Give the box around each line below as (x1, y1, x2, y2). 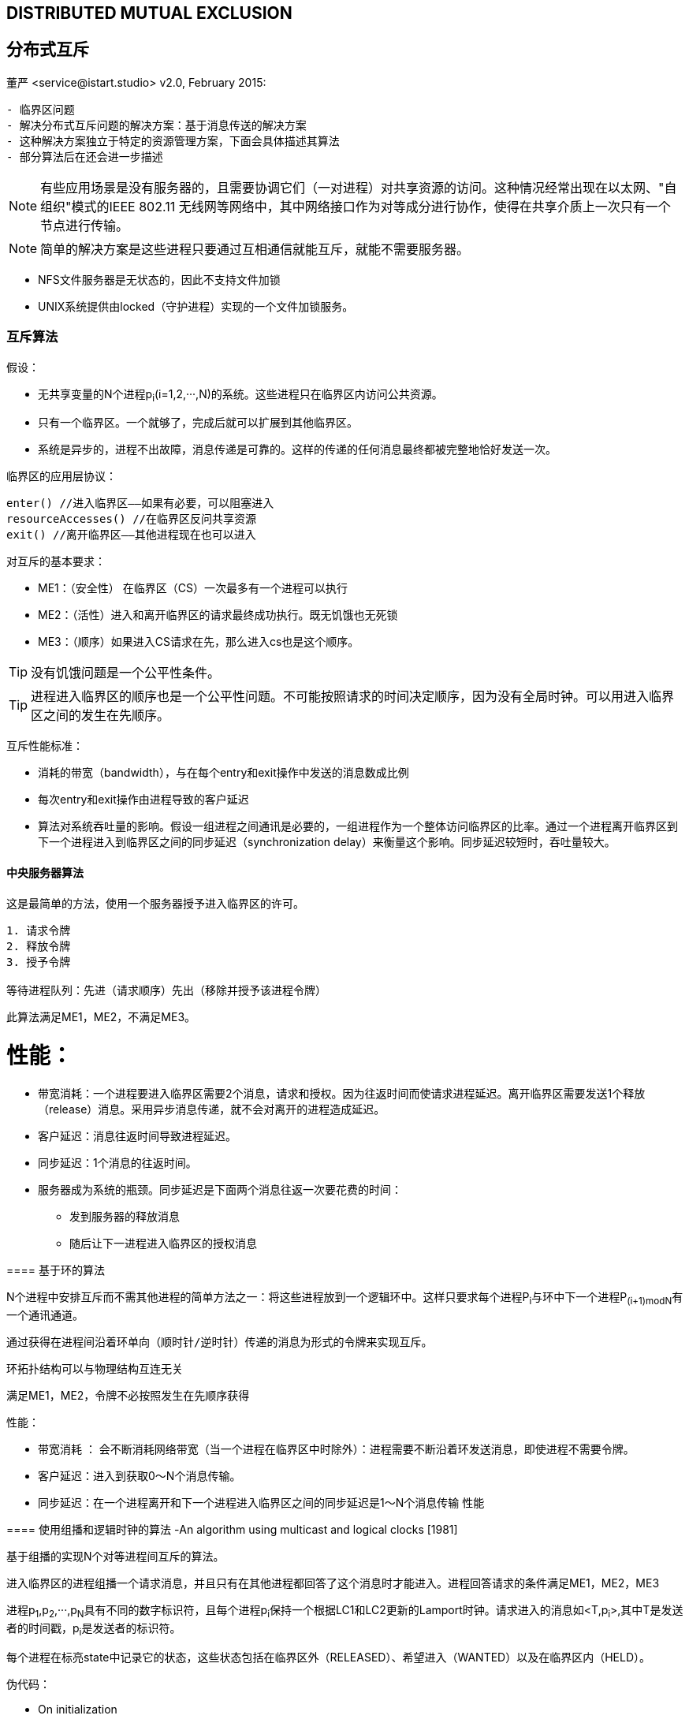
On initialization (38, 1702, 117, 1716)
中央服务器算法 (6, 866, 84, 879)
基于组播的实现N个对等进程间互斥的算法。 (6, 1549, 225, 1563)
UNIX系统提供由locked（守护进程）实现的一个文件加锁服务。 (38, 299, 354, 313)
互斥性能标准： (6, 739, 84, 753)
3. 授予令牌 (6, 955, 71, 968)
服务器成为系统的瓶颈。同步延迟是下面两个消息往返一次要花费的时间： (38, 1183, 402, 1197)
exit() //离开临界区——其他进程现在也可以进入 (6, 528, 256, 542)
